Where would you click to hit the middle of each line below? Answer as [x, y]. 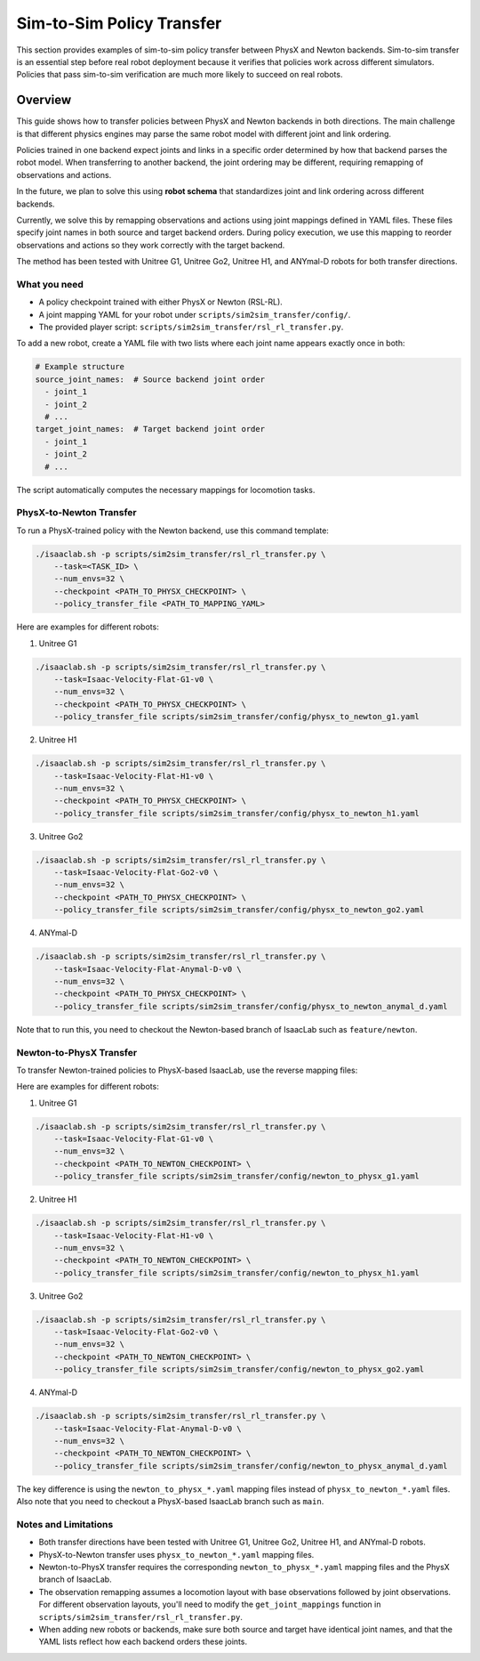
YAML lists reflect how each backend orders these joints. [143, 1641]
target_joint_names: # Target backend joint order [150, 429]
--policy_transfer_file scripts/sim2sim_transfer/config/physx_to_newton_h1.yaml [236, 813]
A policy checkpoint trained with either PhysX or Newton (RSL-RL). [161, 302]
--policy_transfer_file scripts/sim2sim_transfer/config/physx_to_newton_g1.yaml [236, 717]
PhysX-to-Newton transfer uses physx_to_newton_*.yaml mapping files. [176, 1554]
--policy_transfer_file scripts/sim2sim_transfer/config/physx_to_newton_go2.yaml [239, 910]
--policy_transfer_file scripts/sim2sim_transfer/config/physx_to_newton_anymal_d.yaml [251, 1006]
